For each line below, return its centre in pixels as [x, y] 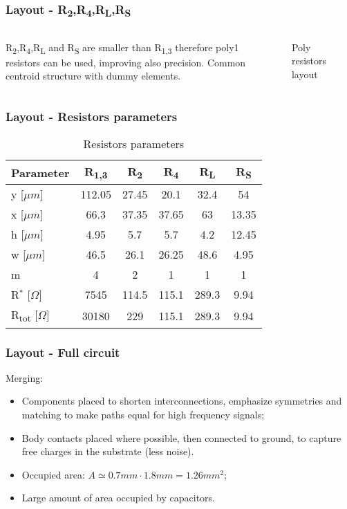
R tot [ [25, 316]
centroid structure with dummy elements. [93, 76]
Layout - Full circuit [63, 352]
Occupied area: [53, 474]
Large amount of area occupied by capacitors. [119, 498]
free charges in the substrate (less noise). [108, 451]
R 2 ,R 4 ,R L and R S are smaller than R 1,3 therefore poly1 [122, 48]
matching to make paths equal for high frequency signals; [143, 414]
